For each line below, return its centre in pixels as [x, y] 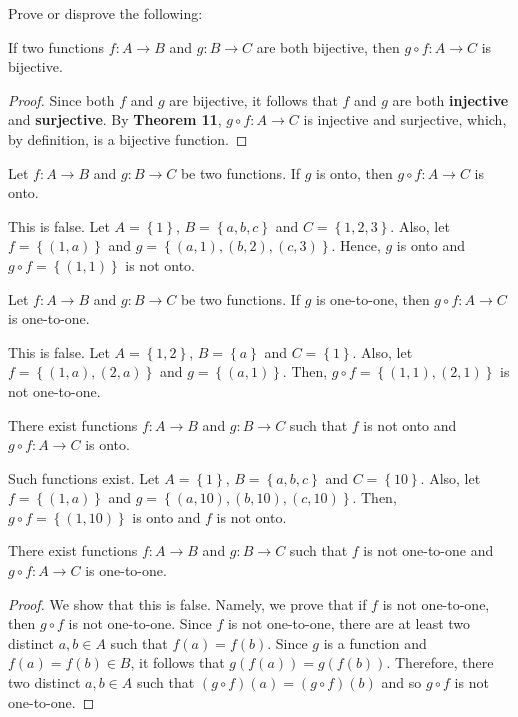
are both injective [450, 99]
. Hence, [356, 245]
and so [401, 682]
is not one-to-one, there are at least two [349, 623]
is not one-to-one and [428, 550]
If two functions [56, 46]
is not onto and [410, 424]
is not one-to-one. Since [140, 623]
